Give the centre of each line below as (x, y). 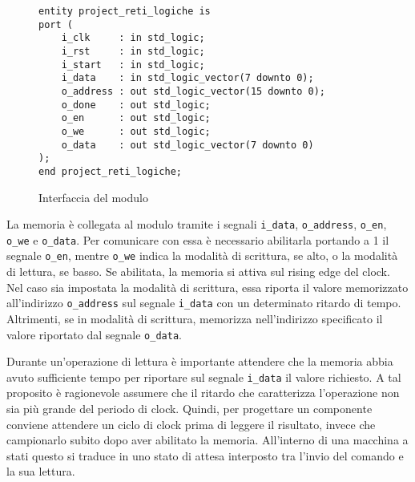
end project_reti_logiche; (110, 171)
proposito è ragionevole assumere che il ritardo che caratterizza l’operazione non (203, 393)
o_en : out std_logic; (136, 118)
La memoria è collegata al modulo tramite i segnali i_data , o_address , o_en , (197, 224)
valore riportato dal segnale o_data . (94, 334)
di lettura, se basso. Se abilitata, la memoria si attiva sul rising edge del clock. (198, 271)
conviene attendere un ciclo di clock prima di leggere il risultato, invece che (191, 424)
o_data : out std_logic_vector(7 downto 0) (187, 145)
